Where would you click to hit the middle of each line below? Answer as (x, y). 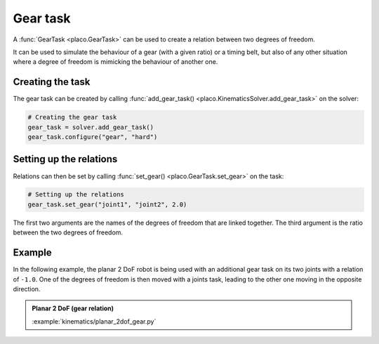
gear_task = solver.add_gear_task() (91, 127)
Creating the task (52, 82)
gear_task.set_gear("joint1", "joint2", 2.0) (107, 204)
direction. (27, 289)
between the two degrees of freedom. (68, 232)
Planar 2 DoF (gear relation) (73, 308)
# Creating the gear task (72, 117)
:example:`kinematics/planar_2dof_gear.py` (94, 321)
